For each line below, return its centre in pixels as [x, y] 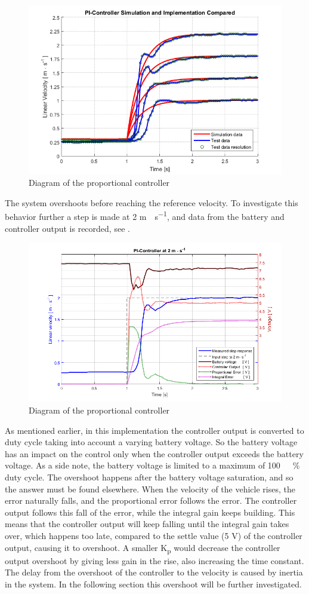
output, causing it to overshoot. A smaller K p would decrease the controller [143, 548]
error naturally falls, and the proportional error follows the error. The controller [151, 500]
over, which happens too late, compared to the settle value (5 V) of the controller [154, 535]
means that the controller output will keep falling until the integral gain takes [147, 524]
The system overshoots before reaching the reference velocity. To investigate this [152, 202]
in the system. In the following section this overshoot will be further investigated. [153, 584]
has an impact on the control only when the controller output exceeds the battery [154, 453]
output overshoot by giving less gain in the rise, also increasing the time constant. [154, 560]
